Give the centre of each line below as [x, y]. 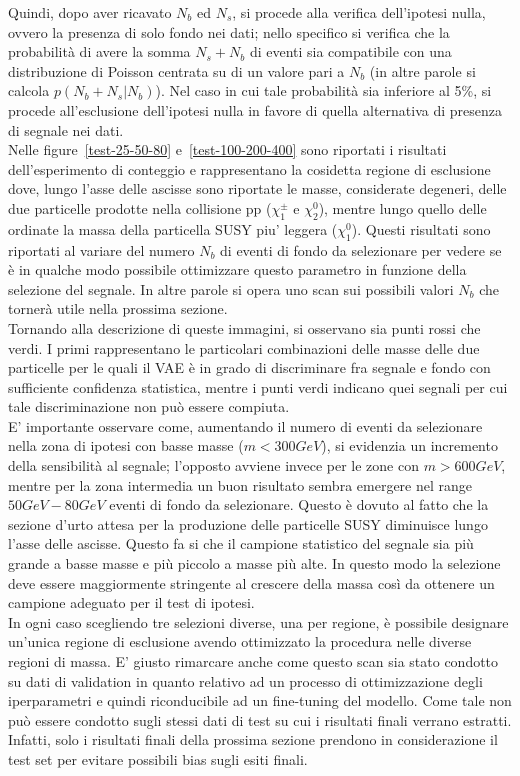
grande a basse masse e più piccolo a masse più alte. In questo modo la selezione [254, 563]
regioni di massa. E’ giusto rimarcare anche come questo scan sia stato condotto [253, 661]
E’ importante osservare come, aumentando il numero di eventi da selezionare [245, 425]
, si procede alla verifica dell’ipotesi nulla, [359, 12]
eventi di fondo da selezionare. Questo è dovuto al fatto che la [299, 504]
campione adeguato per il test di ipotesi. [131, 602]
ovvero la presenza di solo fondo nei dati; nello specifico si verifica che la [229, 31]
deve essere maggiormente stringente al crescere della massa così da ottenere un [251, 582]
